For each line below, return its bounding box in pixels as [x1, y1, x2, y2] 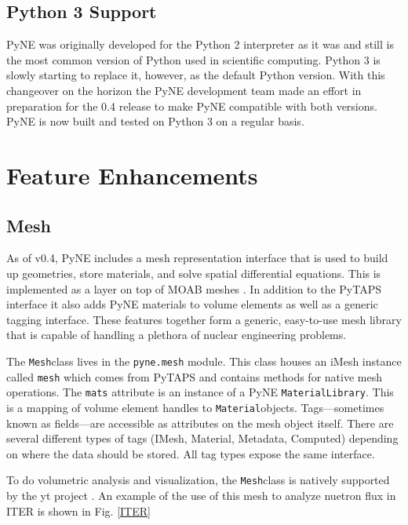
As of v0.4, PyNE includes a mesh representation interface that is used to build [6, 250, 388, 266]
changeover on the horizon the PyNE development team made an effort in [6, 82, 362, 98]
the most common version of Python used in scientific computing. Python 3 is [6, 51, 381, 67]
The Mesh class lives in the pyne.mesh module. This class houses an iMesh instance [6, 352, 402, 369]
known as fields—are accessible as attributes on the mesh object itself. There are [6, 414, 394, 431]
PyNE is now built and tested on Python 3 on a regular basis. [6, 113, 304, 129]
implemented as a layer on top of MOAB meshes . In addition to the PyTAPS [6, 280, 382, 297]
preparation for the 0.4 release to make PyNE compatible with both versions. [6, 97, 377, 114]
